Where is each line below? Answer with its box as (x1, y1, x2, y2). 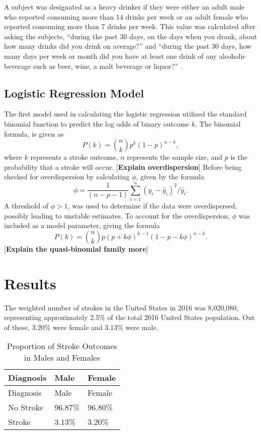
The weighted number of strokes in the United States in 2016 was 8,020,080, (4, 302, 239, 312)
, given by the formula (136, 171, 204, 182)
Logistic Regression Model (4, 85, 144, 100)
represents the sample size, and (127, 152, 223, 162)
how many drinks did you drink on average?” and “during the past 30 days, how (4, 41, 251, 51)
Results (4, 273, 56, 293)
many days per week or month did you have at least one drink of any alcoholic (4, 50, 246, 61)
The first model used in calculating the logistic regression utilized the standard (4, 108, 247, 119)
